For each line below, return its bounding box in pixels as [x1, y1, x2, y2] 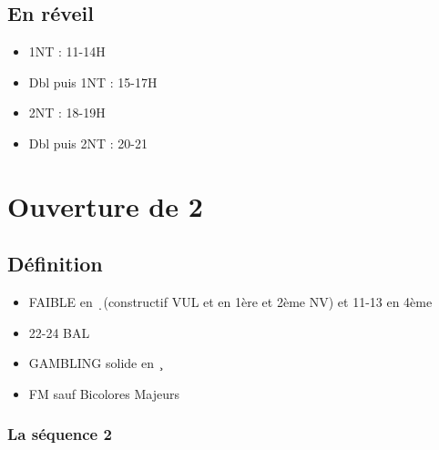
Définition [7, 250, 103, 278]
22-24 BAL [28, 322, 90, 342]
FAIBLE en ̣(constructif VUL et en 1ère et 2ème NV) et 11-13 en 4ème [28, 292, 433, 312]
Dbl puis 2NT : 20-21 [28, 133, 148, 152]
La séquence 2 [7, 423, 112, 445]
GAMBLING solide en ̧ [28, 353, 162, 373]
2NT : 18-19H [28, 103, 106, 122]
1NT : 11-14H [28, 42, 106, 61]
